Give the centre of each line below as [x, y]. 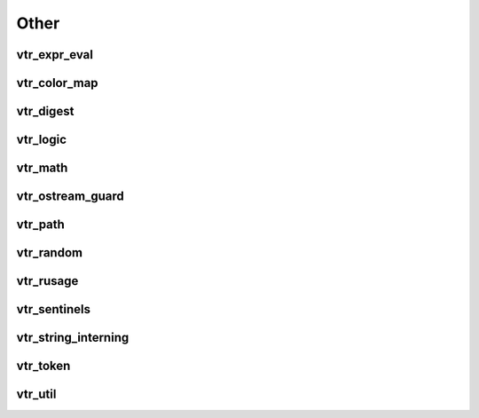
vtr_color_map [57, 83]
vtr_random [50, 253]
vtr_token [43, 366]
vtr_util [36, 394]
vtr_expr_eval [55, 55]
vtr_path [41, 225]
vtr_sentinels [53, 309]
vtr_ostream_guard [70, 197]
